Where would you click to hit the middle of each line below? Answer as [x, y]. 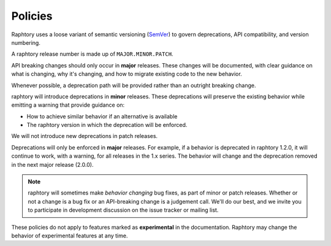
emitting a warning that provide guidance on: [68, 105]
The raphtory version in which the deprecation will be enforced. [107, 125]
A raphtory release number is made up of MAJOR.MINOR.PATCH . [92, 54]
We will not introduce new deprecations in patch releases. [85, 136]
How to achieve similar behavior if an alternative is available [102, 116]
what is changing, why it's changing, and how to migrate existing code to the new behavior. [127, 74]
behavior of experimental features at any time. [70, 236]
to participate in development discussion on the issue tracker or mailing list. [123, 210]
